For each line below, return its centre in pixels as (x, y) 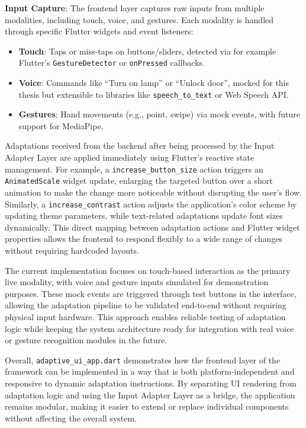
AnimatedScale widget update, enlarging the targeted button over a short (139, 181)
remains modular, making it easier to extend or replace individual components (147, 406)
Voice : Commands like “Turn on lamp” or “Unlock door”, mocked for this (154, 83)
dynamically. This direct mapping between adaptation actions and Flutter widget (152, 227)
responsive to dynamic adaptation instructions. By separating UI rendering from (151, 383)
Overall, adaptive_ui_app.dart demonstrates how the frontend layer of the (143, 360)
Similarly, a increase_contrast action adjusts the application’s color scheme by (151, 204)
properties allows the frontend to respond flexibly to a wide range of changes (144, 239)
